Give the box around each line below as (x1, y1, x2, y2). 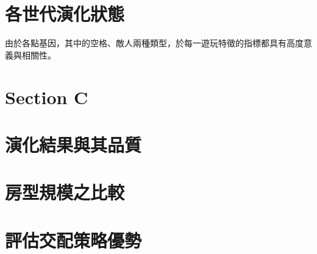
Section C (5, 84, 88, 109)
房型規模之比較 (5, 180, 125, 205)
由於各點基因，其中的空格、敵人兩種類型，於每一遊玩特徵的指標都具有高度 (5, 37, 304, 49)
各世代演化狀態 (5, 1, 125, 26)
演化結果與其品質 (5, 132, 142, 157)
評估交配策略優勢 (5, 227, 142, 252)
